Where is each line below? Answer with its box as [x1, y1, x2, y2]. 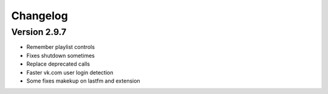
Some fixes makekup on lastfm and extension [26, 77, 140, 84]
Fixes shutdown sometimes [26, 52, 95, 59]
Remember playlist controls [26, 43, 95, 51]
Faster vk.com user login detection [26, 69, 114, 76]
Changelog [11, 9, 68, 22]
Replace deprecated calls [26, 60, 91, 67]
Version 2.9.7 [11, 27, 67, 37]
